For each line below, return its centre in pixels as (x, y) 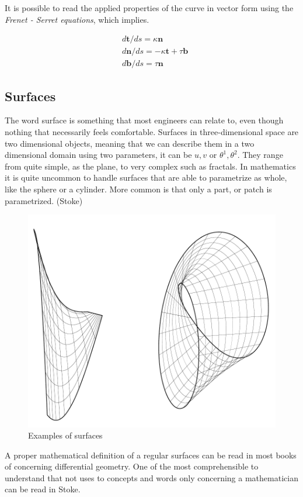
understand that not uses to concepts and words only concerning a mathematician (151, 477)
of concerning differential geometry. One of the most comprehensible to (132, 466)
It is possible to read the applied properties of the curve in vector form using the (149, 8)
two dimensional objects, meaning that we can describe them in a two (130, 143)
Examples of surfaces (65, 435)
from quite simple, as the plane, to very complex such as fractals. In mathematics (150, 166)
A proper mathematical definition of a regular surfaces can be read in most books (151, 455)
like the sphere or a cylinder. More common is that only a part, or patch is (138, 189)
